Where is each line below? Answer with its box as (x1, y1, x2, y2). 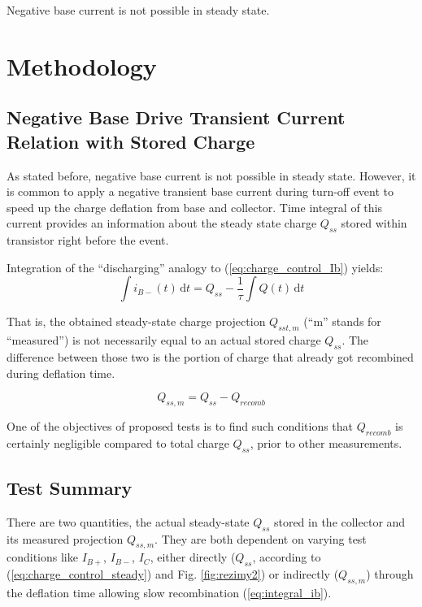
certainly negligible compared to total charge (7, 434, 229, 451)
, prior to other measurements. (250, 434, 402, 451)
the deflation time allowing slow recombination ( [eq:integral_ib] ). (7, 583, 332, 600)
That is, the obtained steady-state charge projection (7, 313, 266, 330)
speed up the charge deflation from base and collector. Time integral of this (7, 198, 382, 215)
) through (366, 566, 414, 583)
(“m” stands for (303, 313, 381, 330)
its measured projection (7, 530, 124, 547)
